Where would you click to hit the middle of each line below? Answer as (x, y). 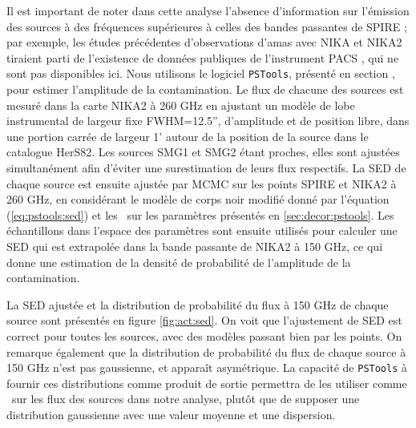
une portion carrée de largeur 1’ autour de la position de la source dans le (188, 136)
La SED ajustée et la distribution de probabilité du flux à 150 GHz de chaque (198, 304)
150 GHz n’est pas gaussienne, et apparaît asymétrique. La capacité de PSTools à (207, 367)
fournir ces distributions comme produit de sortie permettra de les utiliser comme (207, 383)
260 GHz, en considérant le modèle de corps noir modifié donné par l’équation (198, 199)
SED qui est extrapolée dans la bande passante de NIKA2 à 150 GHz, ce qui (195, 246)
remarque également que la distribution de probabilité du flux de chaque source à (206, 351)
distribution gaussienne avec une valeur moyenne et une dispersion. (171, 414)
